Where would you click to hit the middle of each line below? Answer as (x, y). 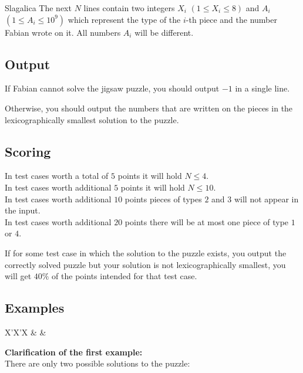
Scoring (28, 151)
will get (18, 276)
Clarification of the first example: (74, 352)
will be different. (164, 32)
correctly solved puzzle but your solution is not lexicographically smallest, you (145, 264)
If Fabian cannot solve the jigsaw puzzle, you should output (112, 88)
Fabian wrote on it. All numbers (63, 32)
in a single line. (262, 88)
